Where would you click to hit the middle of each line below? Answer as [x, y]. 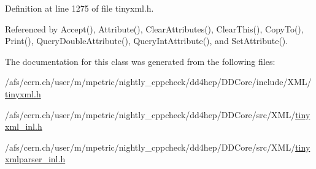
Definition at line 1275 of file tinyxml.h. [79, 8]
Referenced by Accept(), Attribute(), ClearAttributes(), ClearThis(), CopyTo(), [154, 28]
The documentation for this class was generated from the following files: [140, 61]
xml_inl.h [24, 126]
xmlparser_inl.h [35, 159]
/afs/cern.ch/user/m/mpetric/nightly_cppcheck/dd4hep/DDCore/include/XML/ [158, 82]
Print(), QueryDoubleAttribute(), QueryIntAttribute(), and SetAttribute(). [147, 41]
